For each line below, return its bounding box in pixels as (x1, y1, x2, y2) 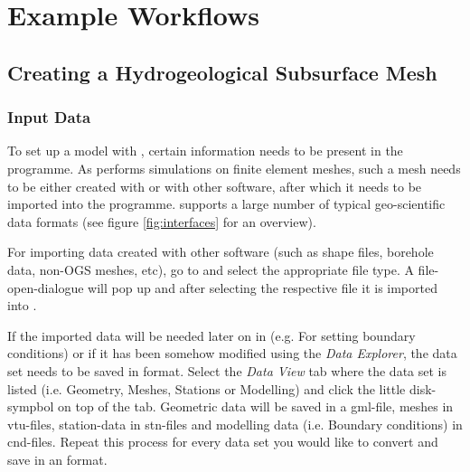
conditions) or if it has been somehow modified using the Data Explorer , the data (7, 344, 457, 363)
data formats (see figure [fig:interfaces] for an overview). (7, 212, 316, 231)
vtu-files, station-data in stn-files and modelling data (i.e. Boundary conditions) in (7, 414, 463, 433)
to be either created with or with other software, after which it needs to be (7, 176, 422, 195)
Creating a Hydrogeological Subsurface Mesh (7, 58, 437, 86)
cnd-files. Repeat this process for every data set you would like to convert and (7, 432, 438, 451)
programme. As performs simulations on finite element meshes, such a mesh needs (7, 158, 461, 177)
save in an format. (7, 449, 108, 468)
